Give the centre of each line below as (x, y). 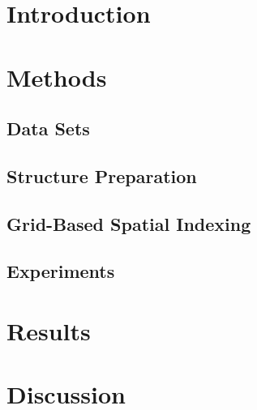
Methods (57, 77)
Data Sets (48, 128)
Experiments (61, 271)
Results (49, 331)
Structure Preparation (102, 175)
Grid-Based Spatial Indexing (129, 223)
